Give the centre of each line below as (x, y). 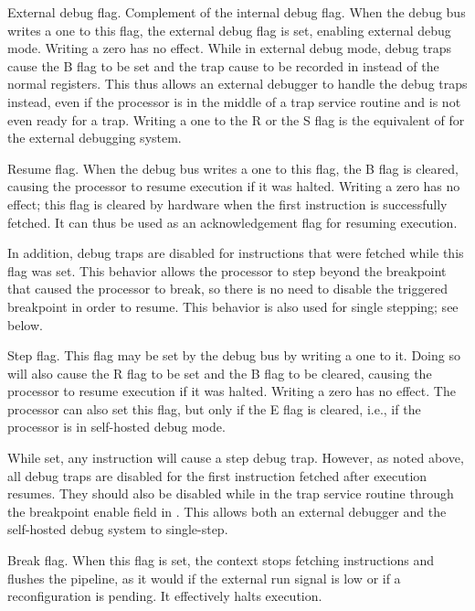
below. (25, 324)
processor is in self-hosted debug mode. (116, 427)
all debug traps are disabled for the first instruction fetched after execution (217, 475)
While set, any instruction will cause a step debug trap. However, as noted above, (236, 458)
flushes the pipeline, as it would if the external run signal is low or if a (204, 578)
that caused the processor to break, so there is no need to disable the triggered (228, 289)
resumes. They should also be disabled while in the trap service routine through (231, 493)
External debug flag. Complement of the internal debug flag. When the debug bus (237, 12)
